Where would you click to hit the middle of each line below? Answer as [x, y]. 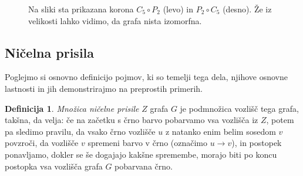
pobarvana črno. [144, 166]
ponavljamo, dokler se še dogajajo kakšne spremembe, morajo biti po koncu [141, 154]
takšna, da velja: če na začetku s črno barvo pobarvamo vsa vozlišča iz [132, 120]
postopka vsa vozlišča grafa [54, 166]
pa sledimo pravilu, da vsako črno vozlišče [80, 131]
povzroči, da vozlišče [42, 143]
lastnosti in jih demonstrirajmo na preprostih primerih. [104, 88]
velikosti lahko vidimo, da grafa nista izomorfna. [115, 20]
